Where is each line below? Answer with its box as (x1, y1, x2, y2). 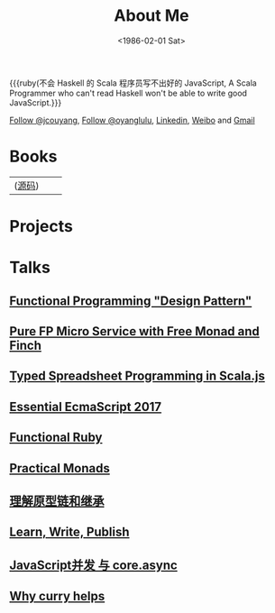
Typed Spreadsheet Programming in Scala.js (9, 369, 266, 384)
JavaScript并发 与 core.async (9, 557, 178, 572)
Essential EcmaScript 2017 (9, 398, 162, 415)
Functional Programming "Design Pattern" (9, 293, 252, 308)
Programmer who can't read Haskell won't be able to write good (9, 87, 248, 98)
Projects (9, 216, 74, 237)
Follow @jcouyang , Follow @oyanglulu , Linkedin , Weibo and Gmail (9, 114, 255, 125)
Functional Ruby (9, 430, 103, 445)
